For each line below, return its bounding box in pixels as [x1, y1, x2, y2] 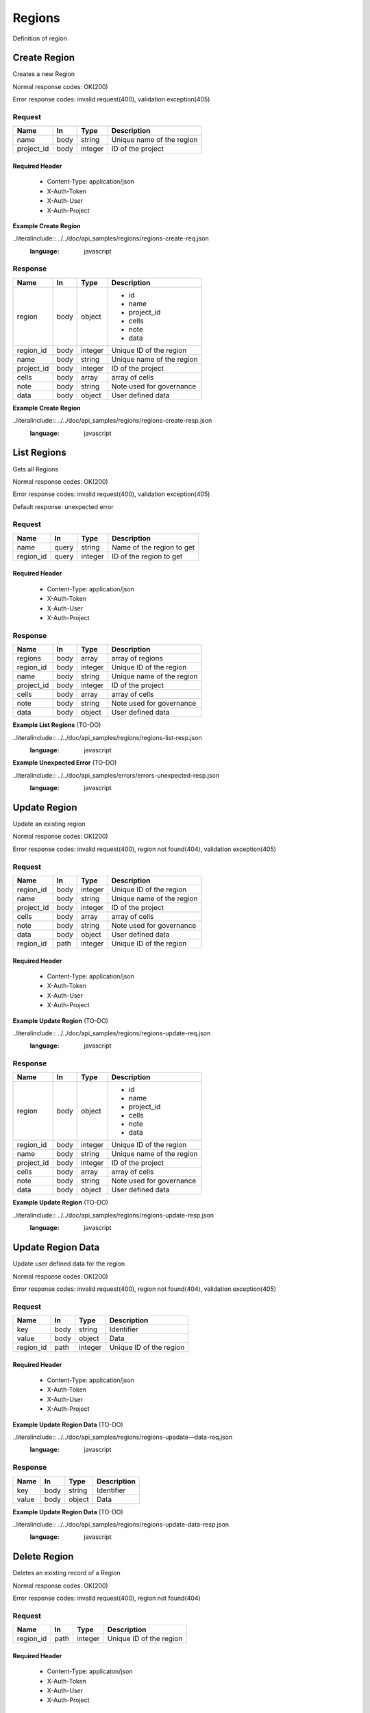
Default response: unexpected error [12, 502, 114, 510]
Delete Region [12, 1551, 74, 1562]
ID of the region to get [112, 552, 183, 561]
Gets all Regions [12, 465, 58, 473]
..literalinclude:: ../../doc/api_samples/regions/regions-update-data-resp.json [12, 1520, 230, 1528]
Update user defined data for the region [12, 1259, 125, 1268]
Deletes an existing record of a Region [12, 1569, 121, 1577]
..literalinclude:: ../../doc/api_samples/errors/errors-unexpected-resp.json [12, 771, 220, 779]
